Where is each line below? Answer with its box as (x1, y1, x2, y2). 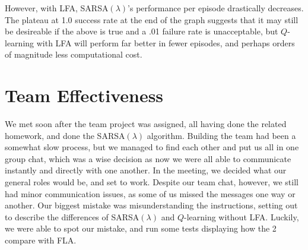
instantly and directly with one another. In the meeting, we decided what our (5, 164, 287, 176)
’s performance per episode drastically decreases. (128, 2, 304, 14)
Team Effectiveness (5, 83, 164, 107)
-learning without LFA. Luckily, (183, 210, 299, 223)
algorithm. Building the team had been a (147, 129, 296, 141)
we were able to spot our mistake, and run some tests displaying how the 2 (5, 222, 277, 235)
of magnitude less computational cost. (5, 48, 142, 61)
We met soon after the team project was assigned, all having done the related (5, 118, 287, 130)
